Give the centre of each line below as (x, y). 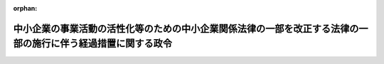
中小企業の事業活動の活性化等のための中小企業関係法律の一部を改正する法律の (186, 28)
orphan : (25, 8)
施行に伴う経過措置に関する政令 (102, 44)
